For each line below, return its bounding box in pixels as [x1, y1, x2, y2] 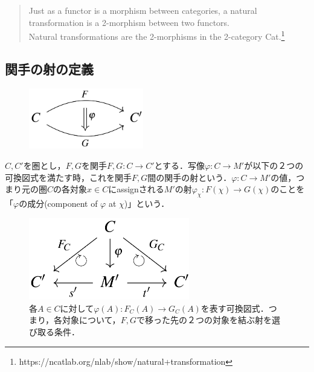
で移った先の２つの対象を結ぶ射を [136, 314, 272, 326]
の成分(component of [19, 197, 98, 210]
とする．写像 [154, 159, 205, 172]
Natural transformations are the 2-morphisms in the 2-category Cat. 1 [28, 28, 285, 42]
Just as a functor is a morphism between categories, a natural [28, 4, 257, 16]
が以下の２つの [244, 159, 304, 172]
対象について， [62, 314, 121, 326]
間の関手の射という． [147, 171, 232, 183]
